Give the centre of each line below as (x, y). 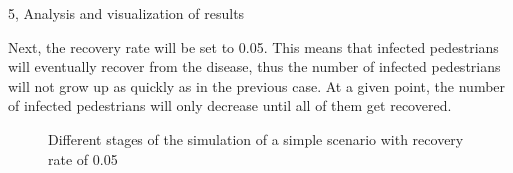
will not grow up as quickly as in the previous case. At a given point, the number (257, 85)
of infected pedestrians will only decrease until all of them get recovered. (230, 105)
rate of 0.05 (83, 158)
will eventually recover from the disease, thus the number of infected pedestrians (254, 66)
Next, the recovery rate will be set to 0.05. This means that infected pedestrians (253, 46)
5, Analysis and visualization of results (126, 13)
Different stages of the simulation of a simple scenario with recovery (256, 138)
